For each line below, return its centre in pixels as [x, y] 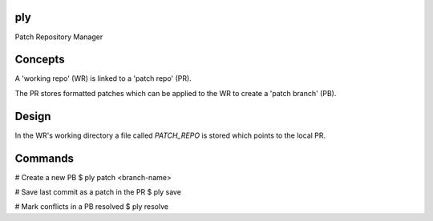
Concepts [40, 60]
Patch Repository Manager [59, 37]
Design [33, 116]
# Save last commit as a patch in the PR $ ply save [98, 192]
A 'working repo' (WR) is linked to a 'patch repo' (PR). [103, 78]
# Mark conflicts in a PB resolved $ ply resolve [91, 207]
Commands [45, 158]
